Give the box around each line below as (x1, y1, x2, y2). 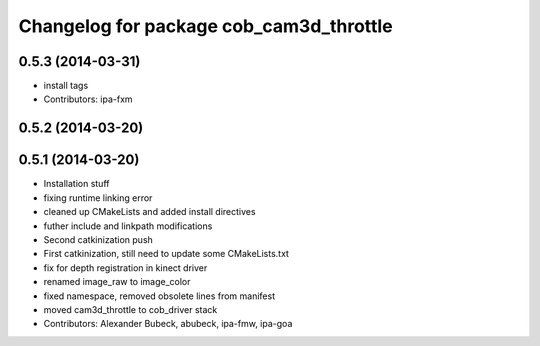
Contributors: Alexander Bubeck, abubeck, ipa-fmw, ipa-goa (43, 318, 293, 330)
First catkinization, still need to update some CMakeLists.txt (43, 248, 290, 260)
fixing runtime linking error (43, 191, 153, 204)
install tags (43, 80, 89, 92)
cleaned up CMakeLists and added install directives (43, 206, 256, 218)
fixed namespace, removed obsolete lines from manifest (43, 290, 275, 302)
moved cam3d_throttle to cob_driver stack (43, 303, 218, 315)
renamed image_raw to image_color (43, 276, 191, 288)
